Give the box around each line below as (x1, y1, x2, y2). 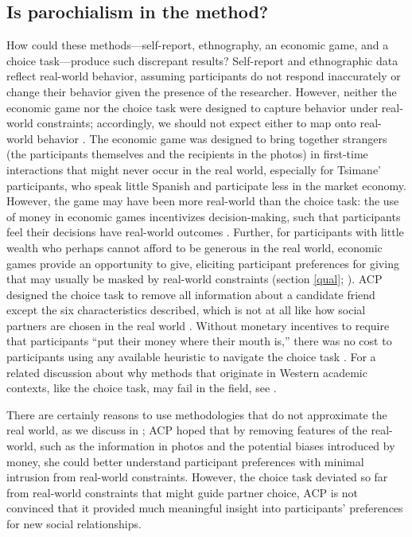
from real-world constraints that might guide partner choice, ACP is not (6, 484, 359, 500)
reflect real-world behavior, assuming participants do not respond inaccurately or (6, 68, 401, 84)
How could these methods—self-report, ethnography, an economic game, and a (6, 37, 389, 53)
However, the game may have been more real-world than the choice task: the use (6, 193, 399, 209)
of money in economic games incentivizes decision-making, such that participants (6, 208, 401, 224)
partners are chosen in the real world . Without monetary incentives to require (6, 317, 390, 333)
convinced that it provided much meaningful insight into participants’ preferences (6, 500, 403, 516)
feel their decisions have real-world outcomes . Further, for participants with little (6, 224, 404, 240)
